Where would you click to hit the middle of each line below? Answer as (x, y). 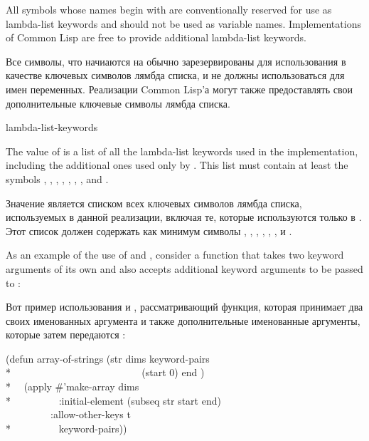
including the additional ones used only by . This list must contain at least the (177, 165)
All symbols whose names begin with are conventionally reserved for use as (169, 9)
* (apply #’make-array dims (73, 386)
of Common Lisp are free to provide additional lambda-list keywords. (156, 37)
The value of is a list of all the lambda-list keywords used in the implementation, (182, 151)
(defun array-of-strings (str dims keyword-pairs (108, 358)
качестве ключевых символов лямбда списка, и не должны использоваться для (175, 75)
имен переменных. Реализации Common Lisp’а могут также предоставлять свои (179, 89)
